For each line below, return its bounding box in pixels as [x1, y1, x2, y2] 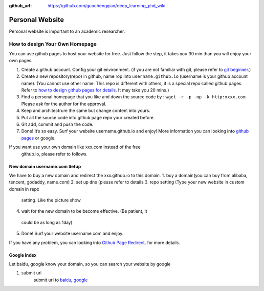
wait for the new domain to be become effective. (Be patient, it [21, 208, 148, 214]
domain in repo [9, 186, 40, 192]
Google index [9, 252, 37, 258]
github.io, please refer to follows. [21, 151, 88, 157]
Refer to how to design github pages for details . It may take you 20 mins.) [21, 87, 169, 93]
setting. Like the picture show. [21, 197, 82, 203]
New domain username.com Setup [9, 163, 81, 169]
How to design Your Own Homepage [9, 41, 97, 47]
